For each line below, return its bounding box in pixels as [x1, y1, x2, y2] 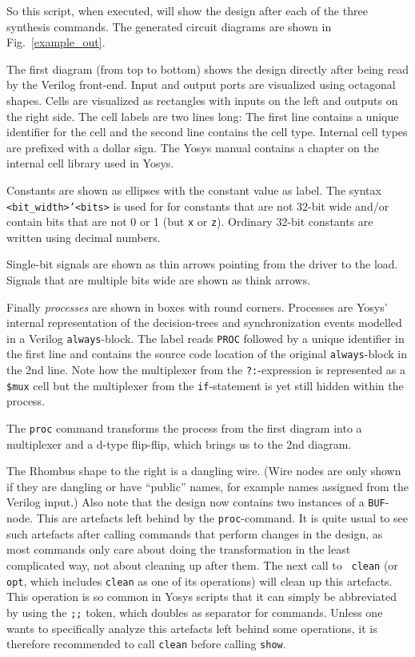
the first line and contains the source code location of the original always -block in [6, 345, 408, 362]
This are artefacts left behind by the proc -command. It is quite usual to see [36, 510, 408, 526]
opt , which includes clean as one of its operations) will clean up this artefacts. [6, 572, 393, 589]
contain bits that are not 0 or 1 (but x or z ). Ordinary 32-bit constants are [6, 213, 373, 230]
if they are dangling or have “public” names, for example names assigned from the [6, 478, 409, 494]
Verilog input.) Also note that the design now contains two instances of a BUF [6, 494, 385, 510]
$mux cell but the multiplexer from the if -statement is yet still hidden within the [6, 377, 404, 393]
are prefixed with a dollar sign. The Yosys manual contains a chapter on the [6, 139, 379, 155]
